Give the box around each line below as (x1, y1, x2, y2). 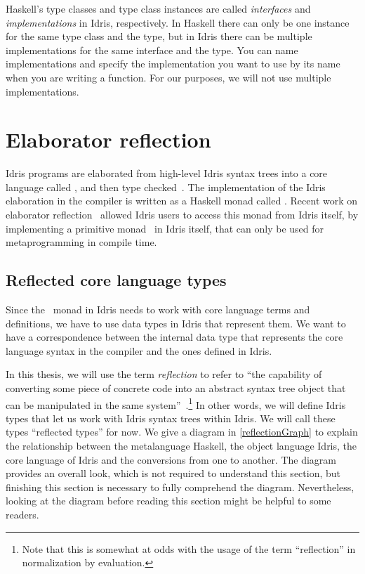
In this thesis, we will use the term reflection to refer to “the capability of (6, 367, 322, 381)
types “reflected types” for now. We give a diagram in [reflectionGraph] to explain (6, 424, 358, 439)
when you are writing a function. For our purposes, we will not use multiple (6, 70, 331, 84)
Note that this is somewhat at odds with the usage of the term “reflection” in (22, 541, 356, 556)
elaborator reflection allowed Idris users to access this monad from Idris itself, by (6, 207, 359, 222)
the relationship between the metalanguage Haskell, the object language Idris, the (6, 438, 357, 453)
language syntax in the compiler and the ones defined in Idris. (6, 343, 272, 358)
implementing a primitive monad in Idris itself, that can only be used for (6, 221, 324, 235)
